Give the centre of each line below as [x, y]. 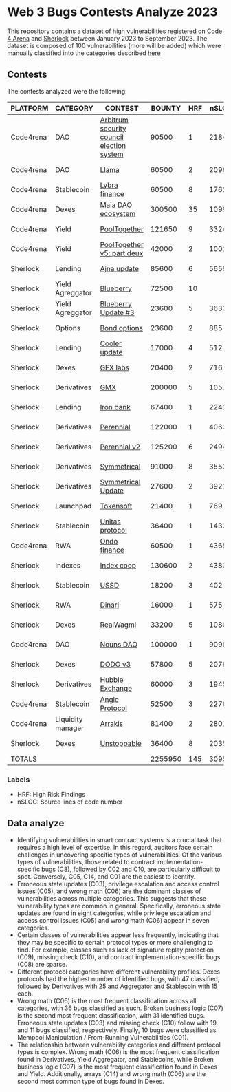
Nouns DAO [119, 644]
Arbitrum [114, 120]
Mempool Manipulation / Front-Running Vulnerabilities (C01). [103, 1037]
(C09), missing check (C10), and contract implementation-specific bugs [119, 956]
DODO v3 [115, 664]
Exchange [116, 688]
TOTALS [24, 759]
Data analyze [36, 823]
